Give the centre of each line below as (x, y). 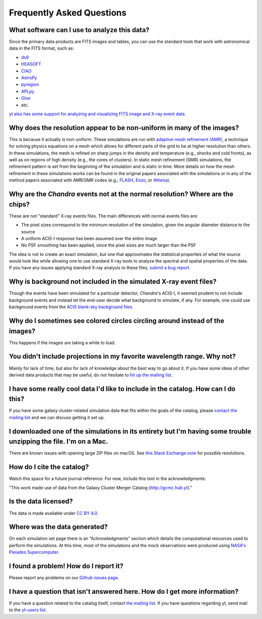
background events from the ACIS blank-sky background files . (71, 307)
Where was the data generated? (58, 527)
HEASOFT (31, 64)
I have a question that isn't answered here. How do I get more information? (124, 592)
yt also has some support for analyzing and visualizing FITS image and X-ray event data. (98, 114)
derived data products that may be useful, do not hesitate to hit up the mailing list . (91, 375)
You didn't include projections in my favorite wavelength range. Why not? (123, 357)
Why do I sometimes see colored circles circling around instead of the (117, 321)
